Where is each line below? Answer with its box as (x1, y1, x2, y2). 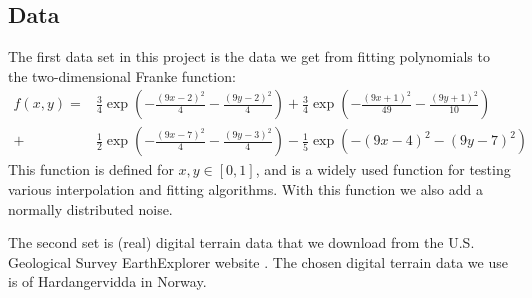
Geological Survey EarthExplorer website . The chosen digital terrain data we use (8, 251, 508, 272)
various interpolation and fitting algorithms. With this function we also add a (8, 179, 483, 200)
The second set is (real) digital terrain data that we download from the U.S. (8, 232, 475, 253)
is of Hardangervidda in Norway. (8, 271, 207, 292)
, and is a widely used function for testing (255, 159, 511, 180)
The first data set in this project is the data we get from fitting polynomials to (8, 46, 490, 67)
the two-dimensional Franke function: (8, 65, 236, 86)
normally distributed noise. (8, 198, 173, 219)
